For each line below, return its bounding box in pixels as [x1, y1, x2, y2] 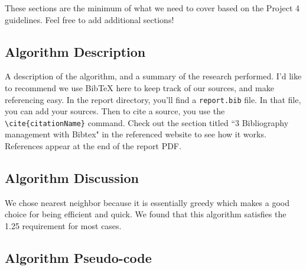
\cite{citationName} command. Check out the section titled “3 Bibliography [5, 116, 289, 128]
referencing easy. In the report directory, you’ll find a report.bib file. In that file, [5, 93, 301, 105]
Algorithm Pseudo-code [5, 249, 152, 267]
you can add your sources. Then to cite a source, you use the [5, 105, 225, 117]
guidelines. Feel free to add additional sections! [5, 13, 174, 25]
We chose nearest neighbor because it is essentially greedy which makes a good [5, 196, 290, 208]
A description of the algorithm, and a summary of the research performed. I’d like [5, 70, 302, 82]
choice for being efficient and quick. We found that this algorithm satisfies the [5, 208, 287, 220]
